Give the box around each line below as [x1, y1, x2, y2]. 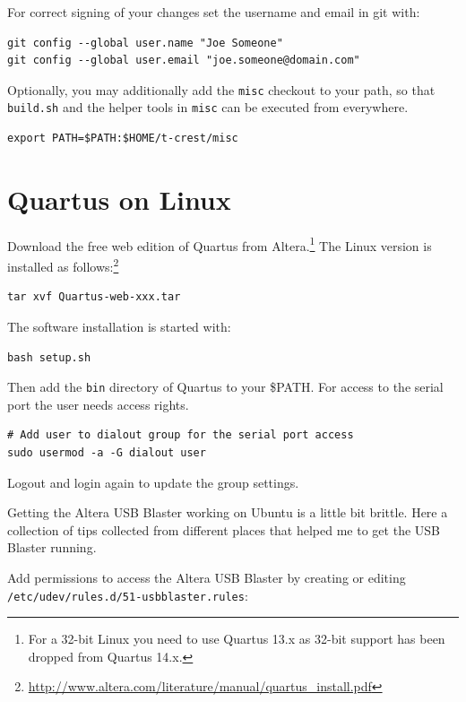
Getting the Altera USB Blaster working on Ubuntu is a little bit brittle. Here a [7, 503, 448, 522]
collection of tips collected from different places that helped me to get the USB [7, 520, 440, 539]
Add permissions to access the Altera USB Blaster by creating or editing [7, 568, 406, 586]
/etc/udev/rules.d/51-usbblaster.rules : [7, 585, 248, 604]
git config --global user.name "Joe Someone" [7, 36, 283, 49]
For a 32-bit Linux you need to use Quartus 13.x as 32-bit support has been [28, 629, 445, 648]
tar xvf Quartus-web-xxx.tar [7, 290, 181, 304]
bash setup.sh [7, 351, 91, 364]
